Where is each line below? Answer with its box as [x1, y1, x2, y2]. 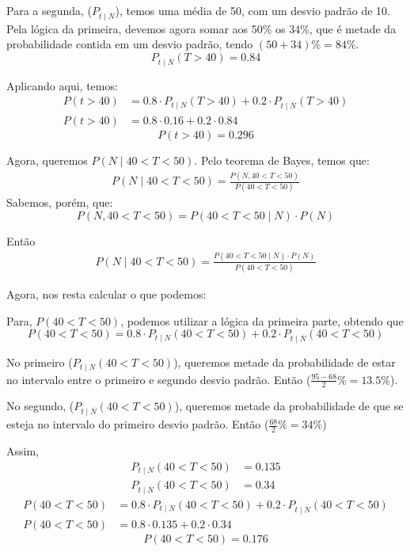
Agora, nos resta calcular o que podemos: [6, 286, 207, 303]
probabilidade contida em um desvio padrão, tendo [6, 36, 253, 52]
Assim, [6, 442, 39, 459]
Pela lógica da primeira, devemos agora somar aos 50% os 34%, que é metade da [6, 20, 397, 36]
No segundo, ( [6, 398, 74, 414]
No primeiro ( [6, 354, 73, 371]
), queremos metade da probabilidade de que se [174, 398, 404, 414]
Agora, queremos [6, 152, 88, 169]
